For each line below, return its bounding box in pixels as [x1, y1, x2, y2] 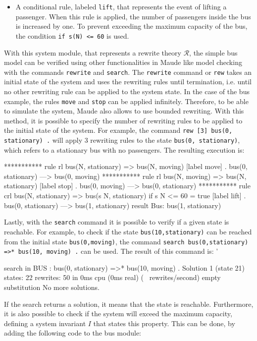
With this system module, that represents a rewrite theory [4, 47, 181, 57]
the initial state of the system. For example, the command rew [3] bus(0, [4, 125, 233, 135]
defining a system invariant [4, 318, 86, 328]
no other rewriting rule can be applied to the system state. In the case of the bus [4, 86, 250, 96]
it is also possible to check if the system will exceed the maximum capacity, [4, 308, 232, 319]
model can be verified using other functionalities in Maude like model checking [4, 57, 242, 67]
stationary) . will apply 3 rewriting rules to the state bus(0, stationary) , [4, 135, 240, 145]
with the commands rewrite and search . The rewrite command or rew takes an [4, 66, 252, 77]
